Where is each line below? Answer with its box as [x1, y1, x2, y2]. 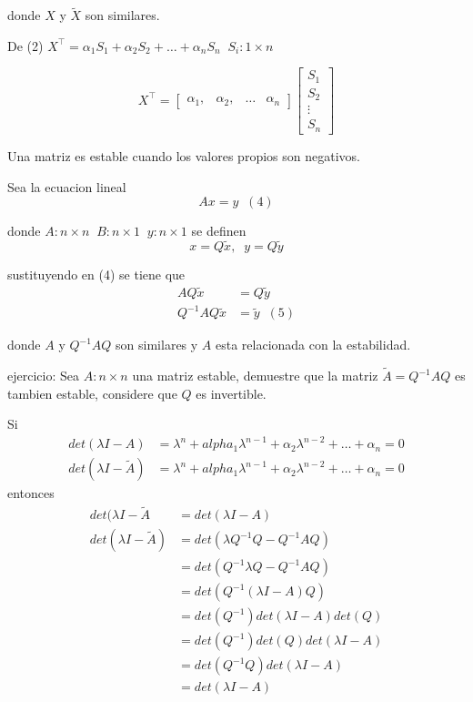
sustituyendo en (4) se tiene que [7, 264, 186, 283]
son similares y [116, 335, 198, 354]
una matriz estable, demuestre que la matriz [132, 366, 378, 385]
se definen [191, 221, 247, 240]
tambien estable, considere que [7, 383, 177, 402]
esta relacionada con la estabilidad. [216, 335, 411, 354]
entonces [7, 483, 55, 503]
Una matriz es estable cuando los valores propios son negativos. [7, 146, 360, 165]
